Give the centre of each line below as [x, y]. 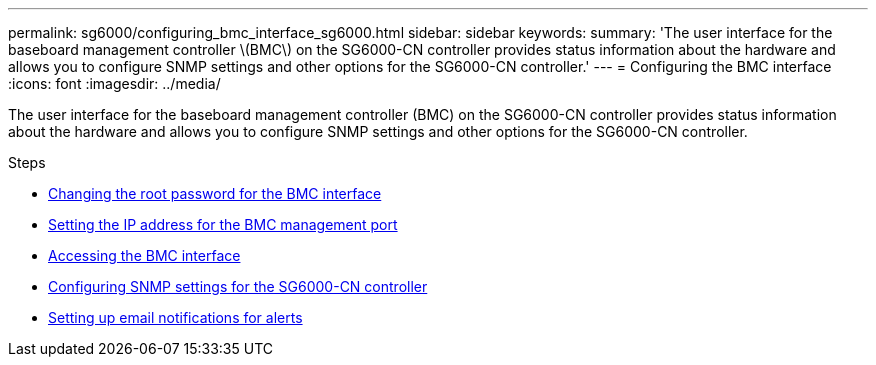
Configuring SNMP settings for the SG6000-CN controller [238, 286]
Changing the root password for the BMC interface [215, 193]
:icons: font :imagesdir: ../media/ [114, 83]
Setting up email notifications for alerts [175, 317]
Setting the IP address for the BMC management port [223, 224]
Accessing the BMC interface [144, 255]
